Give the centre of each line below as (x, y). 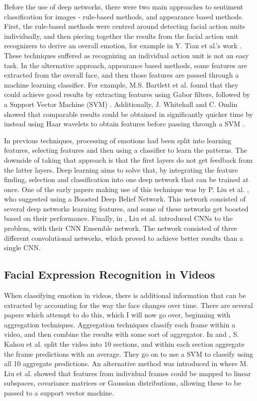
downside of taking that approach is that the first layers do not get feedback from (128, 159)
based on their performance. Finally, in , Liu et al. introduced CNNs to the (119, 218)
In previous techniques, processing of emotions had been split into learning (118, 140)
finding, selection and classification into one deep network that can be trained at (127, 179)
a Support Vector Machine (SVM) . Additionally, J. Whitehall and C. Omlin (121, 104)
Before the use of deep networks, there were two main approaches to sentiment (124, 6)
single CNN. (22, 248)
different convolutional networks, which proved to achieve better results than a (124, 238)
